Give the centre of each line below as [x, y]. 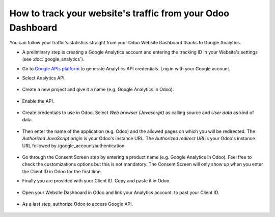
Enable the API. [38, 101]
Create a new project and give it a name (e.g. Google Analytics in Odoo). [98, 90]
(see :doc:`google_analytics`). [53, 59]
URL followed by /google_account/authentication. [74, 146]
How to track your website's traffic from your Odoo [119, 13]
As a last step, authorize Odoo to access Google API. [78, 204]
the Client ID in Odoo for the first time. [62, 171]
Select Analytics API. [44, 78]
